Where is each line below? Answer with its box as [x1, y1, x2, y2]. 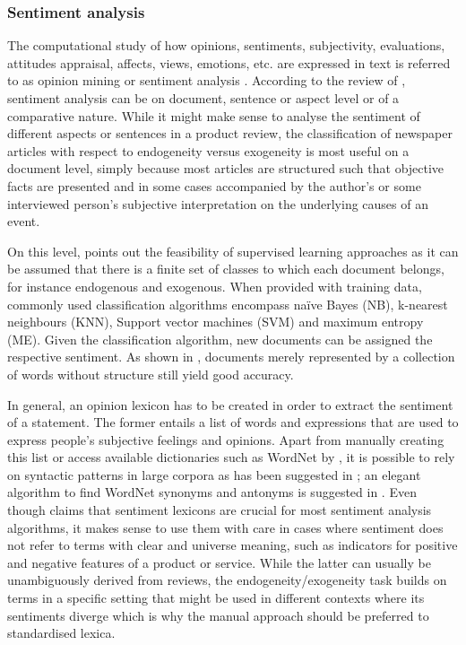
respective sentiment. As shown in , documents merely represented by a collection [7, 347, 455, 366]
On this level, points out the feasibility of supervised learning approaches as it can [7, 241, 459, 260]
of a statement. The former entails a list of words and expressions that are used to [7, 413, 459, 431]
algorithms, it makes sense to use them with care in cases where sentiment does [7, 518, 444, 536]
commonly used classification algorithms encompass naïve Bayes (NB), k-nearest [7, 294, 448, 313]
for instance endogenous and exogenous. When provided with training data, [7, 276, 422, 295]
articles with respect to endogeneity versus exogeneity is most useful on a [7, 141, 410, 160]
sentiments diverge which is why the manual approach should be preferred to [7, 606, 429, 624]
